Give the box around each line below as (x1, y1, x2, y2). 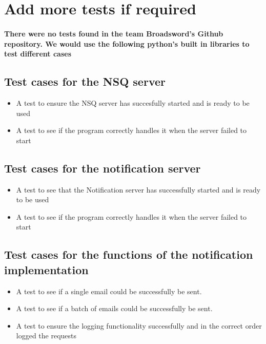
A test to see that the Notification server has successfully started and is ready (16, 184, 261, 195)
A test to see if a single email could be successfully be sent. (16, 285, 202, 296)
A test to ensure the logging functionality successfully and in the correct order (16, 320, 262, 331)
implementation (4, 261, 89, 277)
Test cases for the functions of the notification (4, 246, 253, 262)
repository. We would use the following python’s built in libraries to (4, 38, 250, 49)
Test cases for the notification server (4, 160, 201, 176)
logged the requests (16, 330, 77, 341)
